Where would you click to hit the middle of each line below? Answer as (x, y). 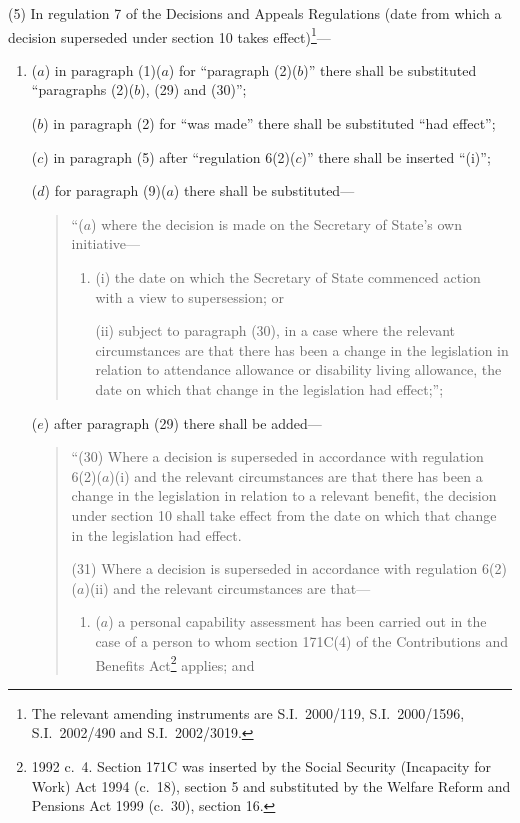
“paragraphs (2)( (83, 89)
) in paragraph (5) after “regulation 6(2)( (169, 156)
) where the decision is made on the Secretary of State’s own (276, 223)
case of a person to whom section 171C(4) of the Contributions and (301, 640)
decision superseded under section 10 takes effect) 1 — (169, 35)
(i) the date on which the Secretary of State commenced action (288, 277)
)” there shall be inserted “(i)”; (396, 156)
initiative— (106, 243)
